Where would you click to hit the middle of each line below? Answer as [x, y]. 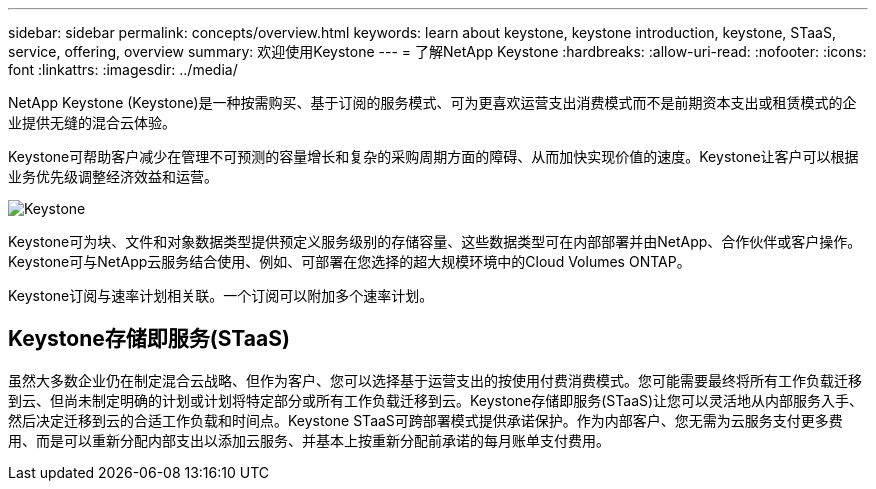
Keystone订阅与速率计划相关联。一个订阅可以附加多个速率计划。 [221, 295]
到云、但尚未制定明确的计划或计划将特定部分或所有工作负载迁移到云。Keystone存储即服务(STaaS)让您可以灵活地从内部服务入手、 [436, 400]
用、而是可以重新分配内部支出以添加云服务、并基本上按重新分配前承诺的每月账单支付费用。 [309, 440]
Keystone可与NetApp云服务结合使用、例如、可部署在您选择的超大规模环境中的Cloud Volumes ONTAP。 [349, 261]
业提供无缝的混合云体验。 [92, 122]
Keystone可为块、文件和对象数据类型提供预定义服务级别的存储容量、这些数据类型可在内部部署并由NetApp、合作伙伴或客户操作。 [435, 241]
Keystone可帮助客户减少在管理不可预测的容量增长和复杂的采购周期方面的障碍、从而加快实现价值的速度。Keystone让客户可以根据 [433, 156]
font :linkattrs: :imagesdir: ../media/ [123, 69]
